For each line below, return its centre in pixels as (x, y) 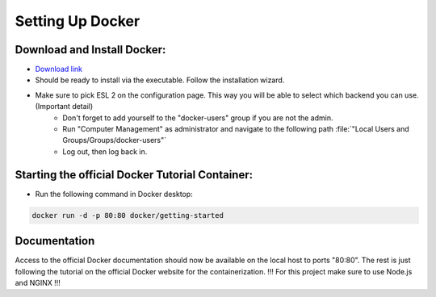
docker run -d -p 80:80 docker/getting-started (128, 215)
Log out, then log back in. (105, 151)
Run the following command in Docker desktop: (114, 194)
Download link (59, 69)
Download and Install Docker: (90, 50)
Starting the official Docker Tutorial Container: (134, 175)
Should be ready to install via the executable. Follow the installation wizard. (160, 80)
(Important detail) (64, 107)
